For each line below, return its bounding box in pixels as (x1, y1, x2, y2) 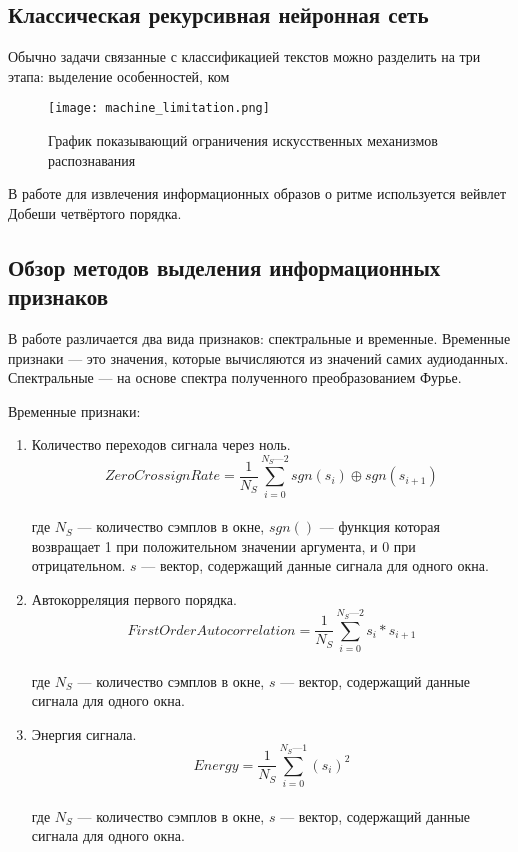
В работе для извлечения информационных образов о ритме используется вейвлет (8, 183, 507, 204)
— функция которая (319, 516, 440, 537)
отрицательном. (31, 555, 126, 576)
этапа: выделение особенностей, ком (8, 65, 230, 86)
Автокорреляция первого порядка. (31, 588, 237, 609)
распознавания (48, 149, 136, 170)
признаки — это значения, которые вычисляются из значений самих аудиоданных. (8, 347, 509, 368)
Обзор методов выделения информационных (8, 251, 441, 282)
